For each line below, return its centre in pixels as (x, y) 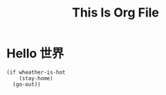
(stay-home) (36, 78)
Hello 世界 (35, 54)
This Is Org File (116, 13)
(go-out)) (27, 84)
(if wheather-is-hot (36, 72)
